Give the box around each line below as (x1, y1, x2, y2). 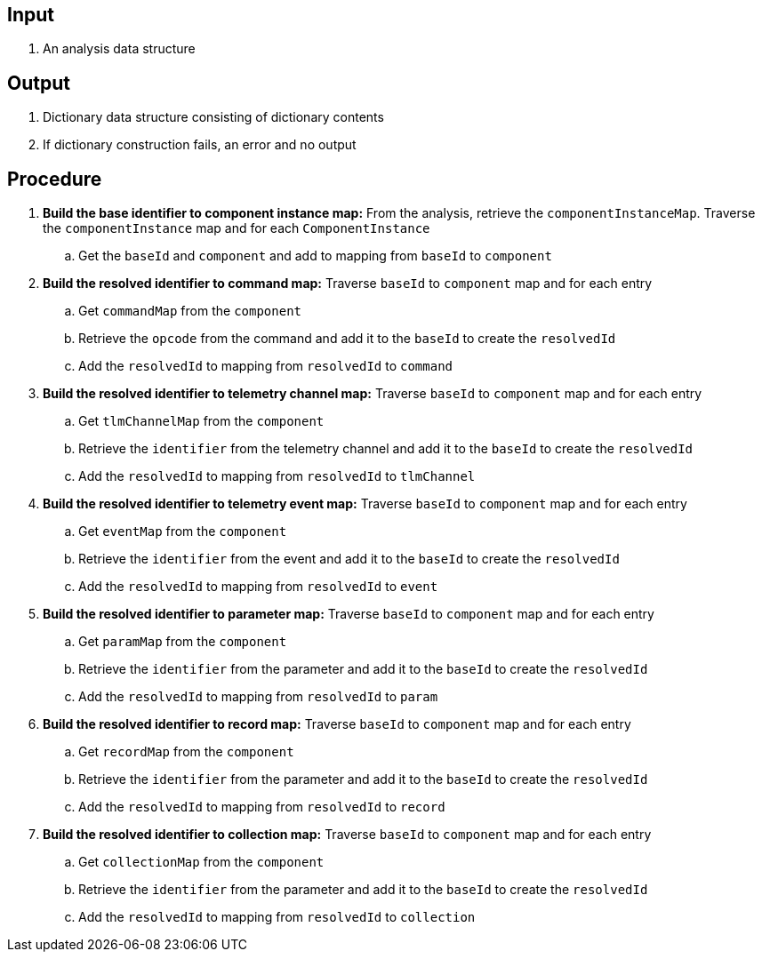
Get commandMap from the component (78, 303, 301, 319)
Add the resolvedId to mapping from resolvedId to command (78, 358, 453, 374)
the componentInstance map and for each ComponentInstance (43, 220, 430, 236)
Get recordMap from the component (78, 744, 294, 760)
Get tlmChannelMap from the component (78, 413, 325, 429)
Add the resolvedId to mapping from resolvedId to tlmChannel (78, 468, 476, 484)
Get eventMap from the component (78, 523, 287, 539)
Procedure (7, 167, 102, 190)
